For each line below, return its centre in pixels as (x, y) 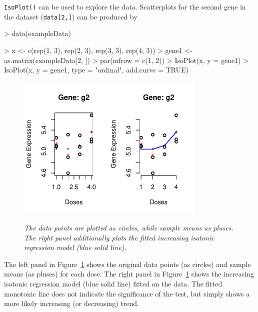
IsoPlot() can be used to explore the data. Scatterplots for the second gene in (125, 6)
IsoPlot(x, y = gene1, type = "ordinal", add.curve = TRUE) (96, 70)
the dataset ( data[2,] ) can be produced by (71, 16)
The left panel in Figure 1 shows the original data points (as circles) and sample (127, 264)
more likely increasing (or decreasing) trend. (71, 303)
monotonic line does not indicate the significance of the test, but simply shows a (127, 293)
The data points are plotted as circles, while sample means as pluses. (129, 228)
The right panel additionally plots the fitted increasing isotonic (119, 237)
